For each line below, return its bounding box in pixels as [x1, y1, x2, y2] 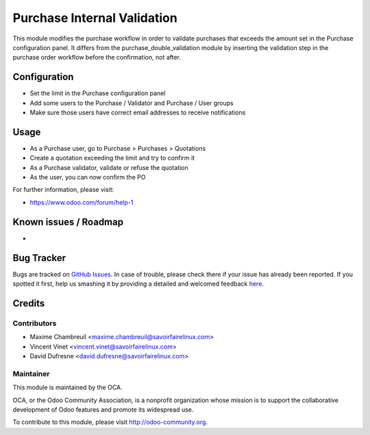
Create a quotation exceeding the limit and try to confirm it [29, 154, 195, 162]
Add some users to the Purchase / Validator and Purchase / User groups [29, 99, 234, 107]
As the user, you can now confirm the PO [29, 173, 146, 182]
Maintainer [12, 369, 50, 378]
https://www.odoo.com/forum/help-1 [29, 198, 134, 206]
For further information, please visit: [12, 186, 114, 194]
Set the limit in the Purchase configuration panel [29, 89, 166, 97]
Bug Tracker [12, 252, 66, 264]
